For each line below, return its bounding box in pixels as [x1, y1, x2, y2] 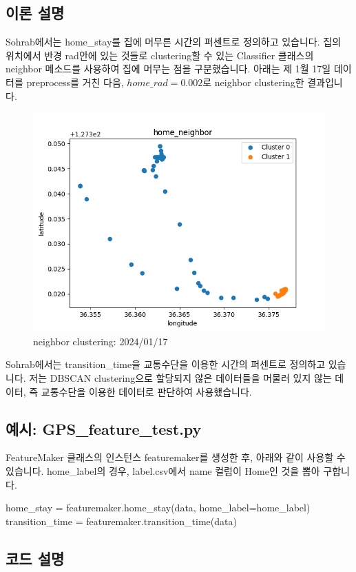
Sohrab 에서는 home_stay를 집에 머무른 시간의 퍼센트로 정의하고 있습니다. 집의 [6, 34, 342, 49]
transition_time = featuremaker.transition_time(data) [6, 513, 237, 528]
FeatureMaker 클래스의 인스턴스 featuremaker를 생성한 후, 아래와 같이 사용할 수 [6, 450, 346, 464]
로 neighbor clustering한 [202, 74, 304, 89]
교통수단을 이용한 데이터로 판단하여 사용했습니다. [41, 384, 252, 398]
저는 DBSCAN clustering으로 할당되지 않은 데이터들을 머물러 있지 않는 [29, 370, 332, 385]
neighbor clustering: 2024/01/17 [33, 334, 168, 348]
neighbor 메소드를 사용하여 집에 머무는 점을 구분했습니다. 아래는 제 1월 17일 [6, 61, 331, 76]
